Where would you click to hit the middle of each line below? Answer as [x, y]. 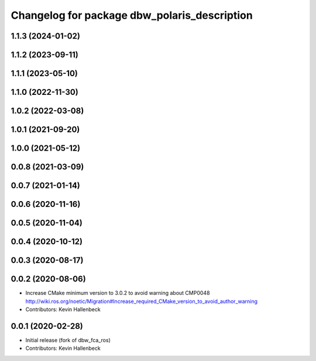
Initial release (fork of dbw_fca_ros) [68, 340]
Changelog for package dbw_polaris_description [132, 15]
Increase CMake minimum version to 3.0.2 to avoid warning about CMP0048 [118, 293]
